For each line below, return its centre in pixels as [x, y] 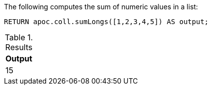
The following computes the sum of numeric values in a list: [101, 7]
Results [19, 47]
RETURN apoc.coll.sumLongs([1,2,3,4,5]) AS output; [106, 22]
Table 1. [19, 37]
